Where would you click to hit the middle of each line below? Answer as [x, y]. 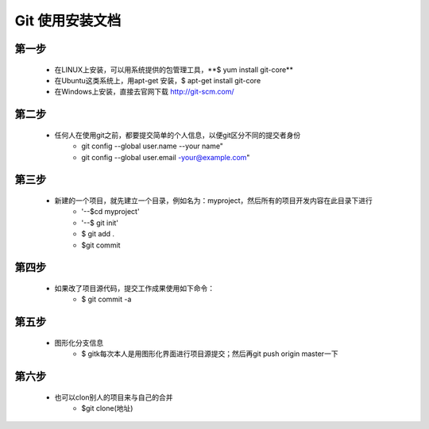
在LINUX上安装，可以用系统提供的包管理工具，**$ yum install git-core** [174, 69]
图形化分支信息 [79, 343]
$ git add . [98, 234]
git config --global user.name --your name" [153, 146]
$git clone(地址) [107, 408]
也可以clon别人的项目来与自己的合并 [114, 397]
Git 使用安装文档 [68, 21]
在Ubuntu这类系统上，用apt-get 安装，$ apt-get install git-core [158, 80]
